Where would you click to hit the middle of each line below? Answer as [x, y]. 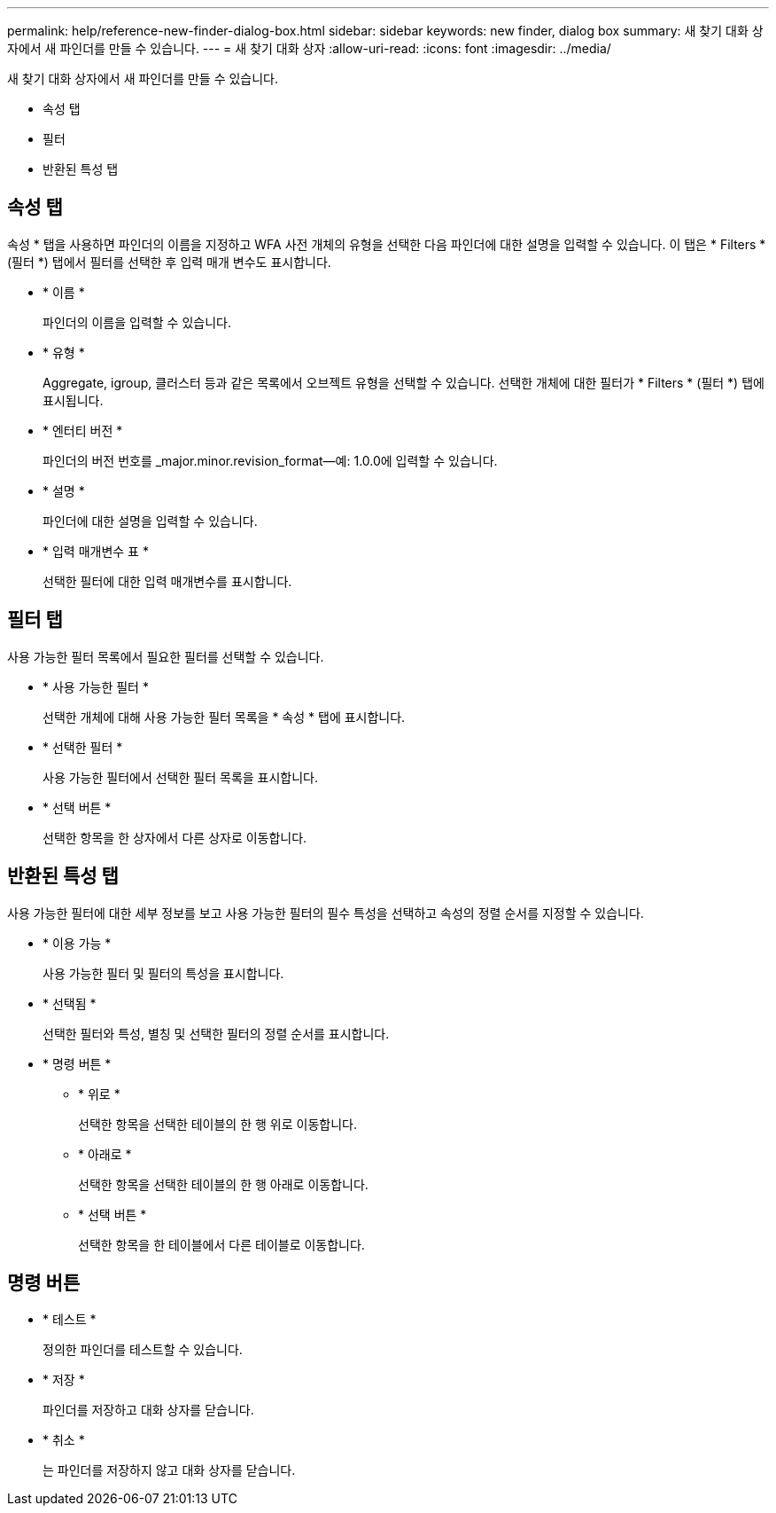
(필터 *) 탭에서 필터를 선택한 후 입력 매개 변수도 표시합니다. [169, 262]
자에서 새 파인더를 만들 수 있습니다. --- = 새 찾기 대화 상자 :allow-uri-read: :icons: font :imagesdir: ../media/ [309, 48]
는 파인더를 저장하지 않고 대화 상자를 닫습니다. [169, 1470]
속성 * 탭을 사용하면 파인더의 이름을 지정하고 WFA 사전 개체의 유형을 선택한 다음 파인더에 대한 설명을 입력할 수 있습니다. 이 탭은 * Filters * [387, 244]
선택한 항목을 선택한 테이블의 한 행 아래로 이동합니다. [223, 1184]
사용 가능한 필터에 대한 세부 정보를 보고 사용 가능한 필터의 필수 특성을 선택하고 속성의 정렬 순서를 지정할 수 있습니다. [326, 913]
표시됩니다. [73, 400]
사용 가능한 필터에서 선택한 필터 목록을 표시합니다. [181, 777]
